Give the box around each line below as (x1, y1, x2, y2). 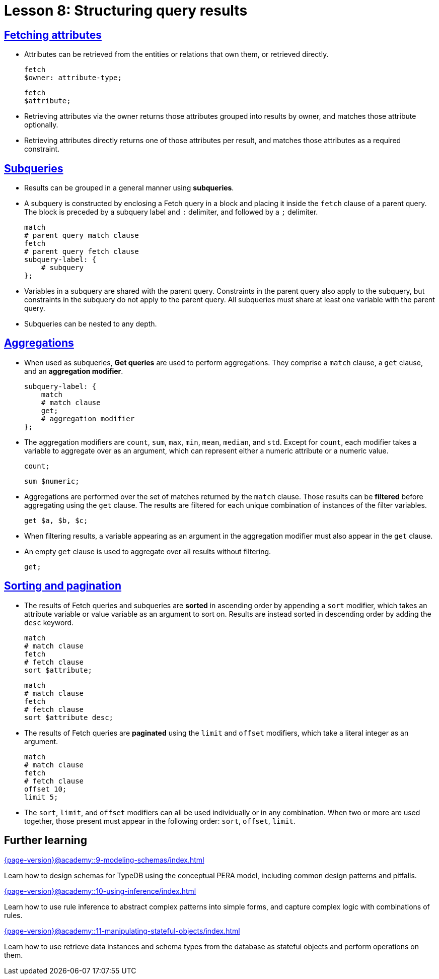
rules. (4, 910, 23, 920)
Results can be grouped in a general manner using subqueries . (24, 183, 234, 192)
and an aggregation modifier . (24, 366, 123, 375)
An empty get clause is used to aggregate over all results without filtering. (24, 547, 271, 556)
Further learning (4, 834, 87, 847)
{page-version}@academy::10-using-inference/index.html (4, 886, 196, 895)
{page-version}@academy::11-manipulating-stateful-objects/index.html (4, 926, 240, 935)
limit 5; (24, 793, 58, 801)
